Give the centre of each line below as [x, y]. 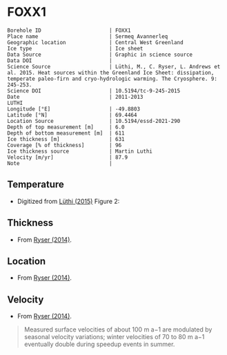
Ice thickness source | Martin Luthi [80, 151]
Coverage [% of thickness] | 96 [65, 145]
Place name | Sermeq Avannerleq [88, 36]
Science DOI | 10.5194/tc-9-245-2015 [94, 90]
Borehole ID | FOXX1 [69, 30]
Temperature [36, 185]
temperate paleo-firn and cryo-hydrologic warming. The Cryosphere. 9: [112, 79]
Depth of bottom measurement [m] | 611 [66, 133]
